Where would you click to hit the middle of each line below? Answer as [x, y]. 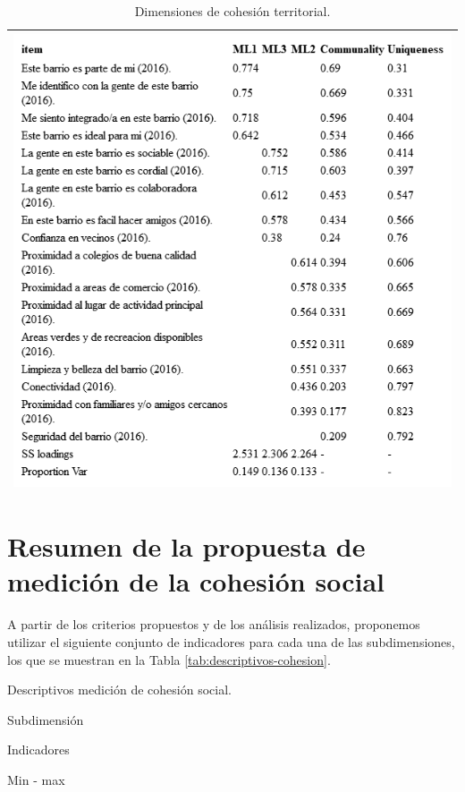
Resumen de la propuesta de [186, 546]
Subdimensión [46, 719]
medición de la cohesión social [196, 581]
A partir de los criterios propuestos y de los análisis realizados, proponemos [214, 624]
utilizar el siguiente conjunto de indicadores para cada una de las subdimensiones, [231, 641]
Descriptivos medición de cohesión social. [119, 690]
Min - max [36, 779]
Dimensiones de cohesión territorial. [232, 11]
